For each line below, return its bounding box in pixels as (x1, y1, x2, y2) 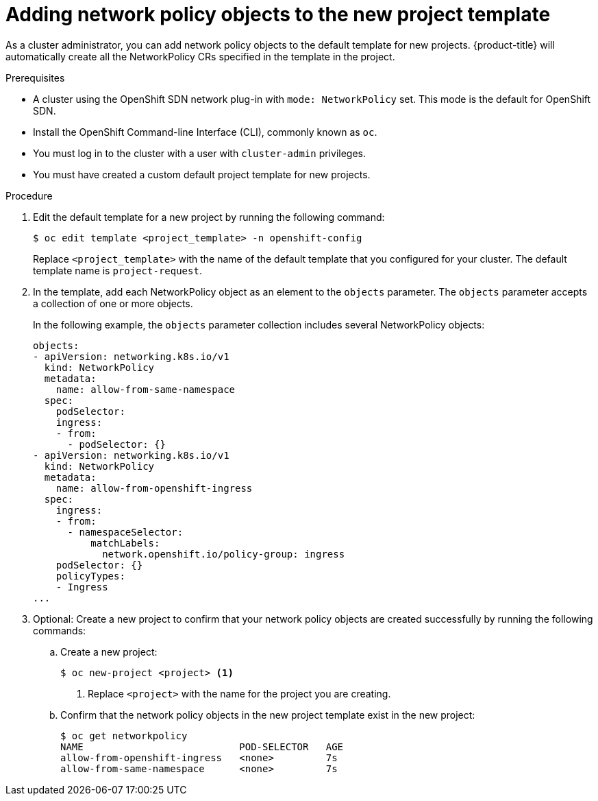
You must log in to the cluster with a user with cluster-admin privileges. (33, 147, 366, 159)
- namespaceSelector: (67, 526, 184, 538)
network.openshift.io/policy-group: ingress (102, 548, 345, 560)
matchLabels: (90, 537, 160, 549)
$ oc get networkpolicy (60, 730, 188, 741)
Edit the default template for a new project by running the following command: (33, 211, 385, 223)
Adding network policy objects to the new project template (5, 3, 551, 26)
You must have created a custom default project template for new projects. (33, 168, 371, 180)
